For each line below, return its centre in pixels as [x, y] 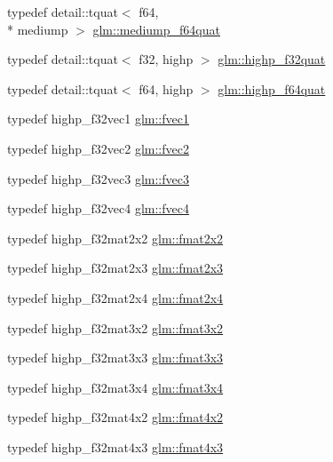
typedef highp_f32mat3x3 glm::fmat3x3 [115, 358]
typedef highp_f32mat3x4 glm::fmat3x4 [115, 387]
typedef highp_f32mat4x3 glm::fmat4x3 [115, 446]
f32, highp [166, 59]
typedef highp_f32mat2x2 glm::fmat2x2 [115, 238]
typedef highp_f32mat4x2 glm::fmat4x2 [115, 417]
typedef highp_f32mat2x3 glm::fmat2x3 [115, 268]
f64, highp [166, 88]
